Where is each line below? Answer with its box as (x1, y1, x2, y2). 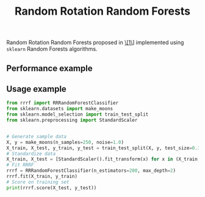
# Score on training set (6, 179, 70, 185)
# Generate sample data (6, 133, 67, 139)
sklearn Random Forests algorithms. (6, 45, 98, 53)
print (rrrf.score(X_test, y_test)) (6, 185, 97, 191)
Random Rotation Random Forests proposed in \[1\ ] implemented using (6, 39, 184, 46)
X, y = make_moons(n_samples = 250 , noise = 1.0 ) (6, 139, 124, 145)
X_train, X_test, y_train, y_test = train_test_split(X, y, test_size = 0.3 (6, 145, 201, 151)
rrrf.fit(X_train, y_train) (6, 173, 78, 180)
